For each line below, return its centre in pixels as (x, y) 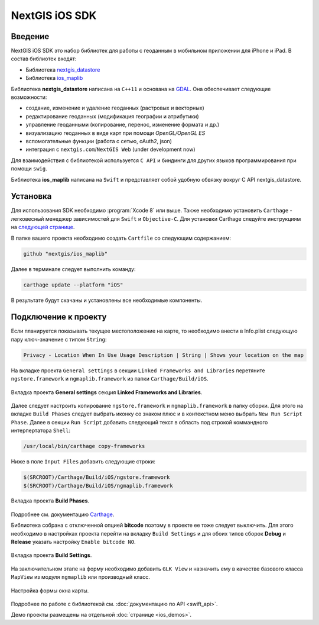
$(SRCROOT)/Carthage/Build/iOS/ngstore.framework (97, 477)
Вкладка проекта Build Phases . (50, 501)
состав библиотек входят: (44, 59)
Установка (31, 196)
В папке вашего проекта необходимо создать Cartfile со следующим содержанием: (121, 238)
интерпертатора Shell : (41, 431)
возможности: (29, 97)
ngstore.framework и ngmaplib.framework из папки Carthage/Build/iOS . (110, 379)
